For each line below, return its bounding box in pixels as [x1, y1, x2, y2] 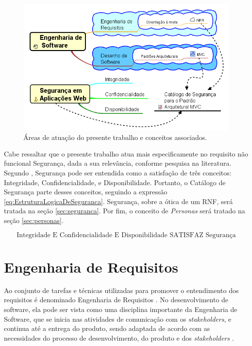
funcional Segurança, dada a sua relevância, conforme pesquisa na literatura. [4, 158, 232, 168]
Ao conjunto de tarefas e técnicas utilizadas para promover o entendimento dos [4, 285, 239, 295]
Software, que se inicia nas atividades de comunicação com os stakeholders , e [4, 313, 232, 324]
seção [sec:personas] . [4, 215, 64, 225]
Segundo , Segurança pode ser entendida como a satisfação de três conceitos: [4, 168, 232, 178]
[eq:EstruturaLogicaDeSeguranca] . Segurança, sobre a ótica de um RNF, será [4, 196, 233, 206]
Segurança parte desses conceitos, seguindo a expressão [4, 187, 168, 197]
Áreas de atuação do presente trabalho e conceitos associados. [23, 132, 207, 142]
